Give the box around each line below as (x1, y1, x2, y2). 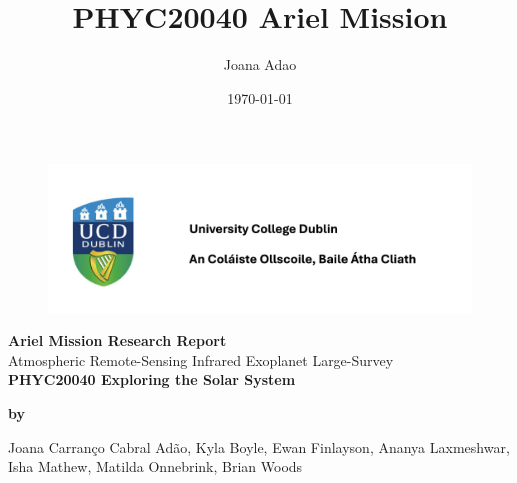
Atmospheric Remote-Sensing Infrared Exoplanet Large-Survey (8, 349, 394, 370)
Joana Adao (223, 54, 297, 75)
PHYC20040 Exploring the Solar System (8, 369, 296, 390)
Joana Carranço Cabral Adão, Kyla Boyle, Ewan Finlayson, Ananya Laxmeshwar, (8, 436, 510, 457)
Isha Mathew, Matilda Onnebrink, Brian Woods (8, 456, 303, 477)
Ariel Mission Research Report (8, 330, 227, 351)
